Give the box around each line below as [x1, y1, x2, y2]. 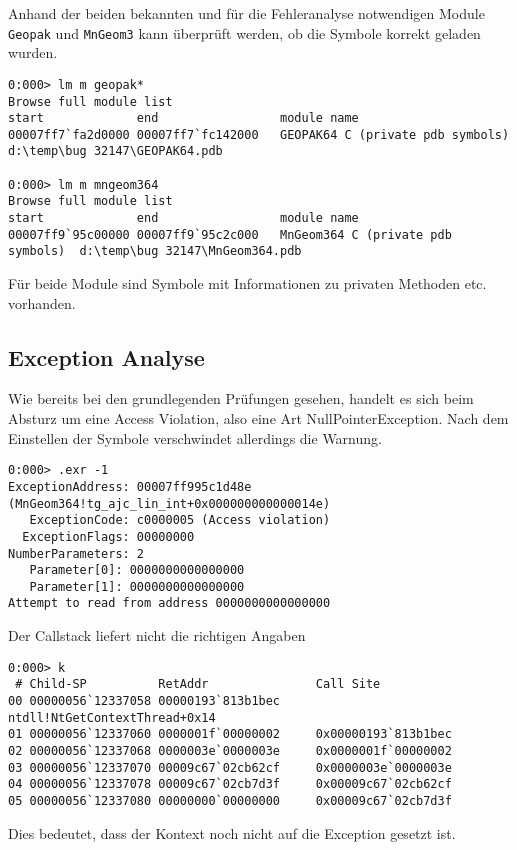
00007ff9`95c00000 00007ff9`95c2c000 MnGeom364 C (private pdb [8, 227, 452, 242]
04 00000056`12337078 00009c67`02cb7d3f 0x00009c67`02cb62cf [8, 777, 452, 792]
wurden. [8, 42, 58, 63]
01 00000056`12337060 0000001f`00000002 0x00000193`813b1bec [8, 727, 452, 742]
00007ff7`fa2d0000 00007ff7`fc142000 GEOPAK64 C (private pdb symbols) [8, 127, 510, 142]
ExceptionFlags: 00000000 [22, 529, 195, 544]
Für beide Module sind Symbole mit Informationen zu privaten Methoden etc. [8, 273, 487, 294]
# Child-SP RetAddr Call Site [15, 677, 381, 692]
